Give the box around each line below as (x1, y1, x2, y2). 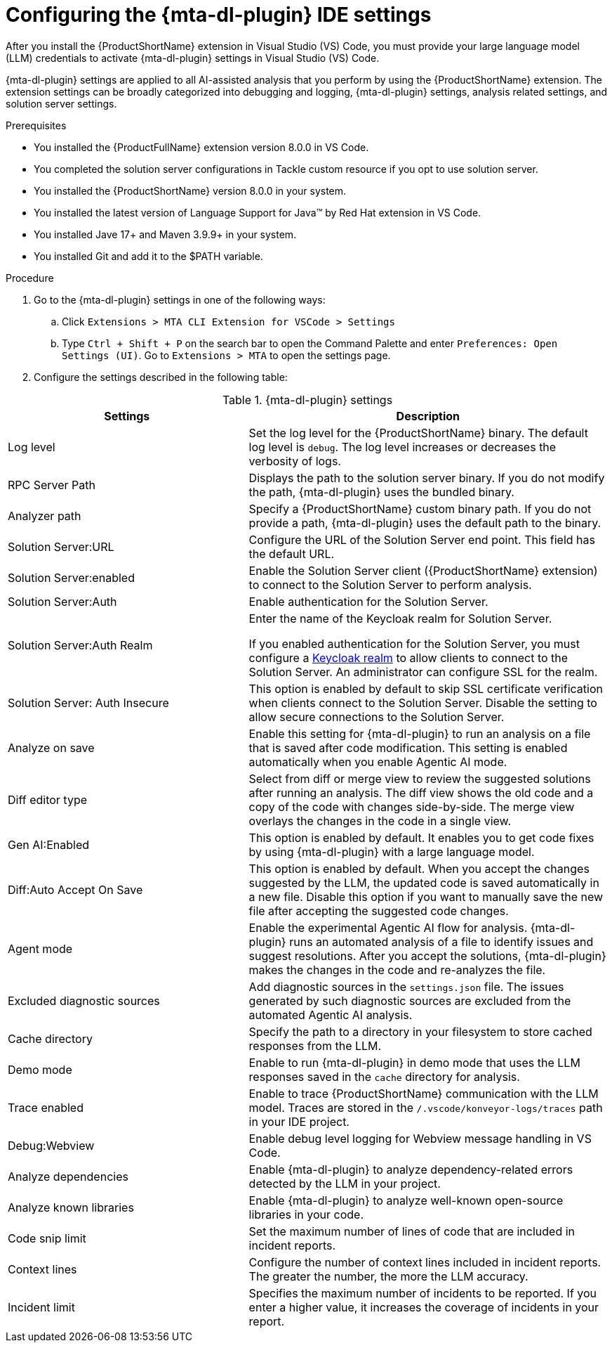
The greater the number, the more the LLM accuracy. (248, 1269, 528, 1283)
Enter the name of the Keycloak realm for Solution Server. (248, 611, 552, 626)
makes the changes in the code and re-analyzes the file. (248, 962, 546, 977)
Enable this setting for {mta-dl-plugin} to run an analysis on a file (248, 726, 591, 741)
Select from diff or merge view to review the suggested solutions (248, 771, 591, 786)
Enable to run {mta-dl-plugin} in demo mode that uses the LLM (248, 1055, 580, 1070)
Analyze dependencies (8, 1169, 128, 1184)
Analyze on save (8, 740, 95, 755)
